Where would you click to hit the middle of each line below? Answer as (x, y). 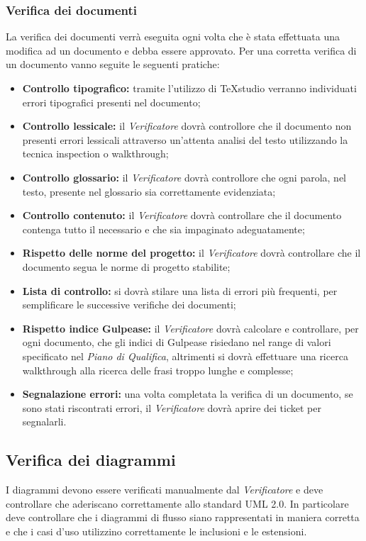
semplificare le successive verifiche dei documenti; (129, 305)
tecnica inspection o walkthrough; (95, 154)
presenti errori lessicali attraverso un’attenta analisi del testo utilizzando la (185, 139)
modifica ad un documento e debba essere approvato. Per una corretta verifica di (181, 50)
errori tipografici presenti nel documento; (111, 102)
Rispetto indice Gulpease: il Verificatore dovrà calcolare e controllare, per (190, 328)
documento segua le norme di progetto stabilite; (126, 266)
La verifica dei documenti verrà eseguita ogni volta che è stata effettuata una (173, 37)
